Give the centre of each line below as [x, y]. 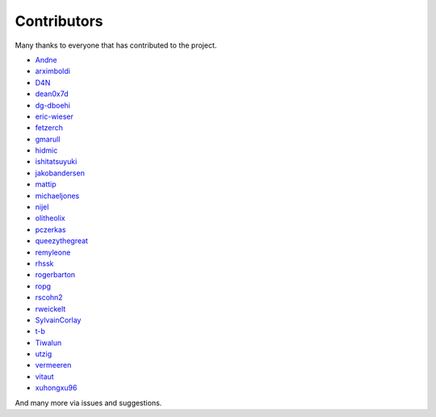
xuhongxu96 [56, 388]
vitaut [44, 377]
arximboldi [52, 71]
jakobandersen [60, 173]
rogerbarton [55, 275]
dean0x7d [52, 94]
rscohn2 [49, 297]
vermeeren [53, 365]
